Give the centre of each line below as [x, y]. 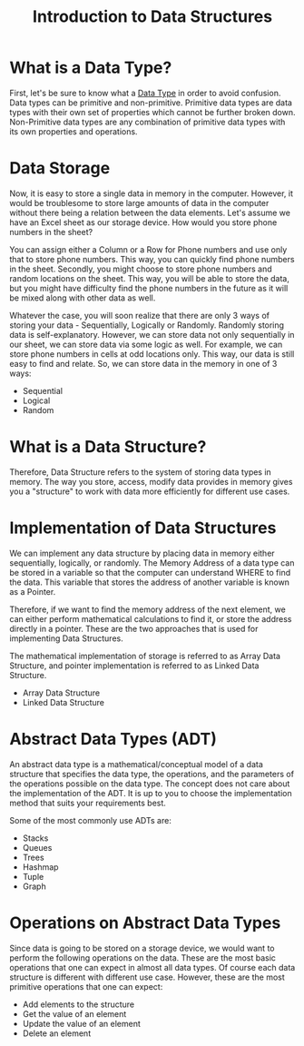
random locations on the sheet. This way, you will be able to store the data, [150, 278]
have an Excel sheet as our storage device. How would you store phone [143, 222]
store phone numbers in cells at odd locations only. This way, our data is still [152, 354]
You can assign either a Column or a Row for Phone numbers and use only [148, 249]
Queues [37, 847]
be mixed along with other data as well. [83, 298]
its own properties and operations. [74, 131]
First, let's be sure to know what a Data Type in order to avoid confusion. [145, 93]
